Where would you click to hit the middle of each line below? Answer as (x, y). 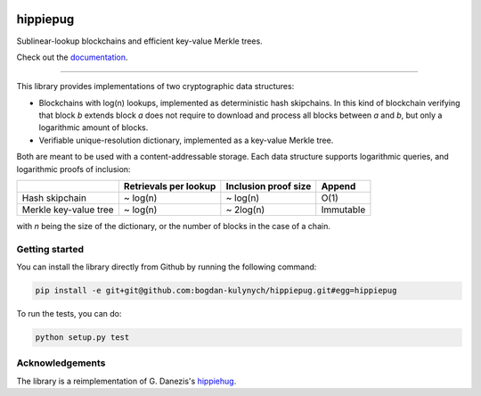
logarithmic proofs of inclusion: (73, 169)
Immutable (343, 210)
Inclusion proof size (269, 186)
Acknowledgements (61, 363)
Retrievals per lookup (170, 186)
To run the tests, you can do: (69, 314)
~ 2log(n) (245, 210)
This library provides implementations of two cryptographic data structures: (155, 87)
